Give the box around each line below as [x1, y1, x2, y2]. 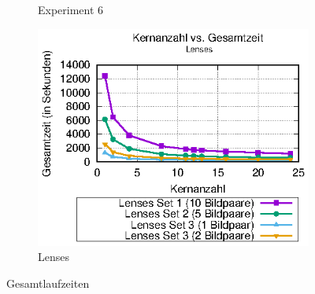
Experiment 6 [38, 2, 104, 17]
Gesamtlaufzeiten [6, 274, 90, 291]
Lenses [38, 248, 69, 265]
